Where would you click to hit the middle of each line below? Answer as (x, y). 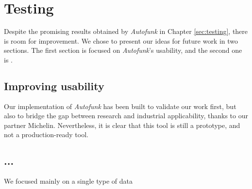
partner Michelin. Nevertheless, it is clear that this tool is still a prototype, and (122, 125)
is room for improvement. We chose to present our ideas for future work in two (121, 40)
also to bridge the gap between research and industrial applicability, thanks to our (126, 116)
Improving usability (54, 86)
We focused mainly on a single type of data (68, 181)
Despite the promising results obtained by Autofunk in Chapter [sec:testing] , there (126, 31)
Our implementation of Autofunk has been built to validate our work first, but (120, 106)
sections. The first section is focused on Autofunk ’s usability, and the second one (123, 50)
